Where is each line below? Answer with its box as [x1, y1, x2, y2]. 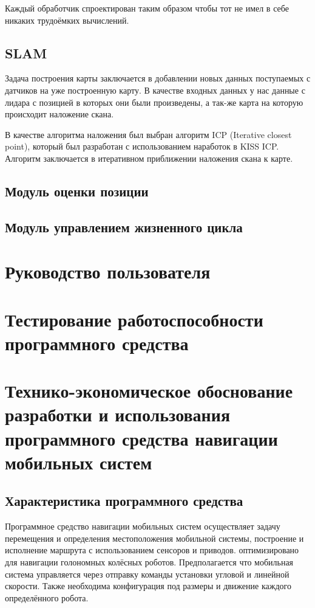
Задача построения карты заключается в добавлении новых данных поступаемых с [5, 72, 311, 85]
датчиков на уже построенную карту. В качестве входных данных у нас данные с [5, 83, 305, 96]
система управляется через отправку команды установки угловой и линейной [5, 567, 290, 580]
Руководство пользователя [5, 259, 211, 284]
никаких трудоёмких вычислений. [5, 13, 129, 26]
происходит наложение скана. [5, 108, 114, 120]
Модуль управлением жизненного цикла [5, 217, 243, 236]
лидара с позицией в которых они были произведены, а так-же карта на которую [5, 95, 303, 108]
